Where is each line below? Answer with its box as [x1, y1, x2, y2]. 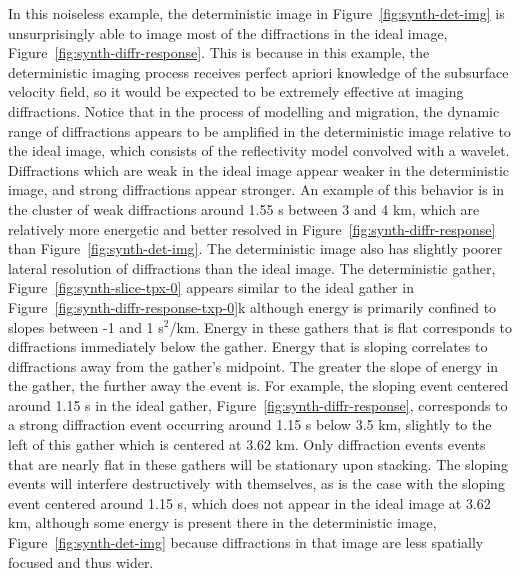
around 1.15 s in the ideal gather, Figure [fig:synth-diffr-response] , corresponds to [8, 394, 508, 415]
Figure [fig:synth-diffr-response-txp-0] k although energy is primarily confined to [8, 296, 497, 317]
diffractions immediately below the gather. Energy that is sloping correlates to [8, 336, 488, 357]
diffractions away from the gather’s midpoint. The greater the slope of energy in [8, 355, 499, 376]
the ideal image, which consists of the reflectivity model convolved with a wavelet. [8, 140, 510, 161]
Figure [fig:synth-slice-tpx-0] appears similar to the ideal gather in [8, 277, 414, 298]
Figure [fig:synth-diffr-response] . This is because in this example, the [8, 42, 430, 63]
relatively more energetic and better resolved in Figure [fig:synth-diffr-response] [8, 218, 496, 239]
